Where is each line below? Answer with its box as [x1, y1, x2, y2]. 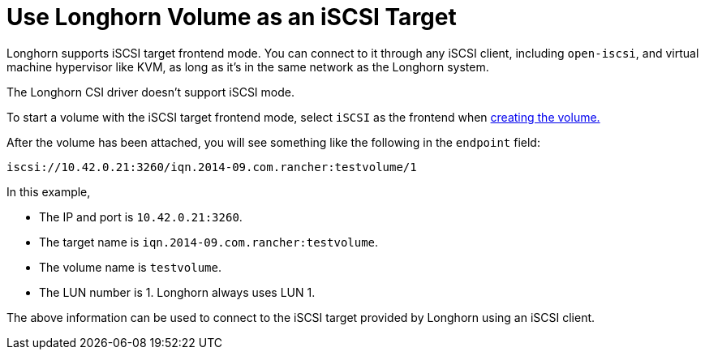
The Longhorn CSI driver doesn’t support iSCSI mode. [6, 84, 294, 99]
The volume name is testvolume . [39, 259, 221, 274]
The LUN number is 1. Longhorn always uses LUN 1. [39, 285, 316, 299]
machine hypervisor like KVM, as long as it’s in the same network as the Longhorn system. [6, 59, 489, 74]
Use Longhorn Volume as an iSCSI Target [6, 3, 457, 31]
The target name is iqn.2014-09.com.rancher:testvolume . [39, 234, 379, 249]
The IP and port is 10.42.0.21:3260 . [39, 209, 243, 224]
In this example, [6, 184, 91, 199]
